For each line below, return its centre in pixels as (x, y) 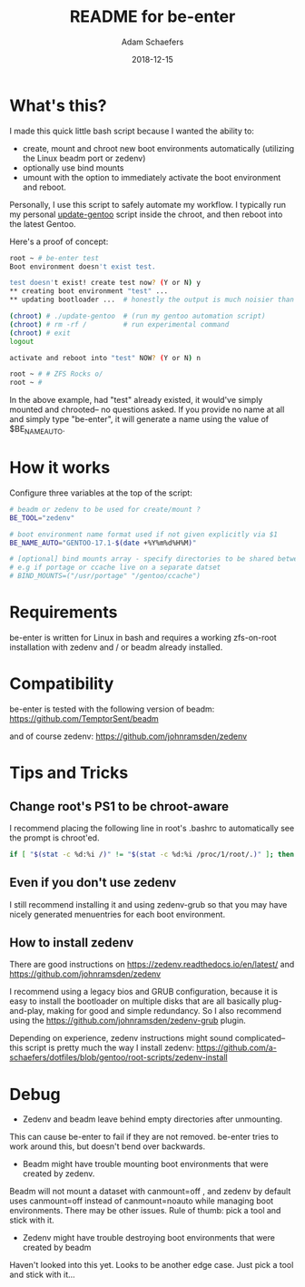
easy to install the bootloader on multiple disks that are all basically (135, 1001)
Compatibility (62, 684)
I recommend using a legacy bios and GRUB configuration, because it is (144, 992)
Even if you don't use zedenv (93, 883)
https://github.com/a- (236, 1048)
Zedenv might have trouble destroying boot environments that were (148, 1238)
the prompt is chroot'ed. (54, 838)
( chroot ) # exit (40, 333)
